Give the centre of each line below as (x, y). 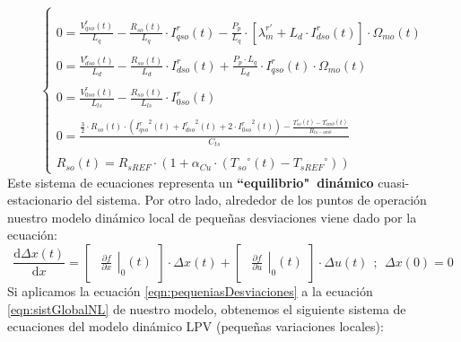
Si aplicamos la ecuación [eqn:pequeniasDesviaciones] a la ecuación (190, 290)
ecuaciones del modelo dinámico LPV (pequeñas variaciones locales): (196, 326)
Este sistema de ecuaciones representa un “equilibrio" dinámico (191, 182)
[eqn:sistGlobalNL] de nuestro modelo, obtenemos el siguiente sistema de (207, 308)
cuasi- (394, 182)
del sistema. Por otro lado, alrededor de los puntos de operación (252, 200)
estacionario (40, 200)
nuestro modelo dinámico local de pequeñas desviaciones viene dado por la (212, 217)
